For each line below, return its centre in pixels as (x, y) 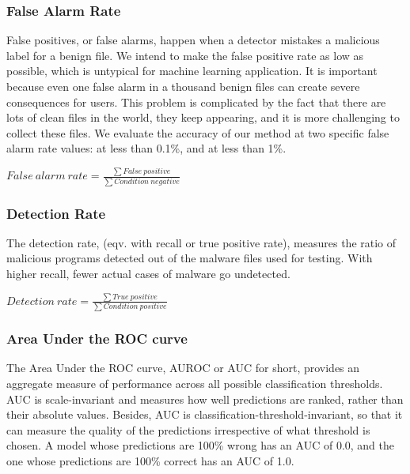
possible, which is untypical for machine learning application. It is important (192, 71)
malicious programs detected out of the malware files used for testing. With (190, 258)
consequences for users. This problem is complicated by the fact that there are (196, 102)
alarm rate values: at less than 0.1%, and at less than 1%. (146, 148)
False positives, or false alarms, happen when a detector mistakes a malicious (193, 40)
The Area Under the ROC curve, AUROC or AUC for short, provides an (183, 368)
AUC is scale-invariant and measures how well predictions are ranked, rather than (205, 399)
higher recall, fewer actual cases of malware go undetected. (148, 273)
